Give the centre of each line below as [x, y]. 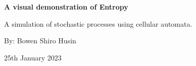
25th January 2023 [33, 57]
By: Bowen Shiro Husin [40, 41]
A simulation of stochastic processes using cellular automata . [98, 23]
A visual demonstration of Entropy [66, 7]
